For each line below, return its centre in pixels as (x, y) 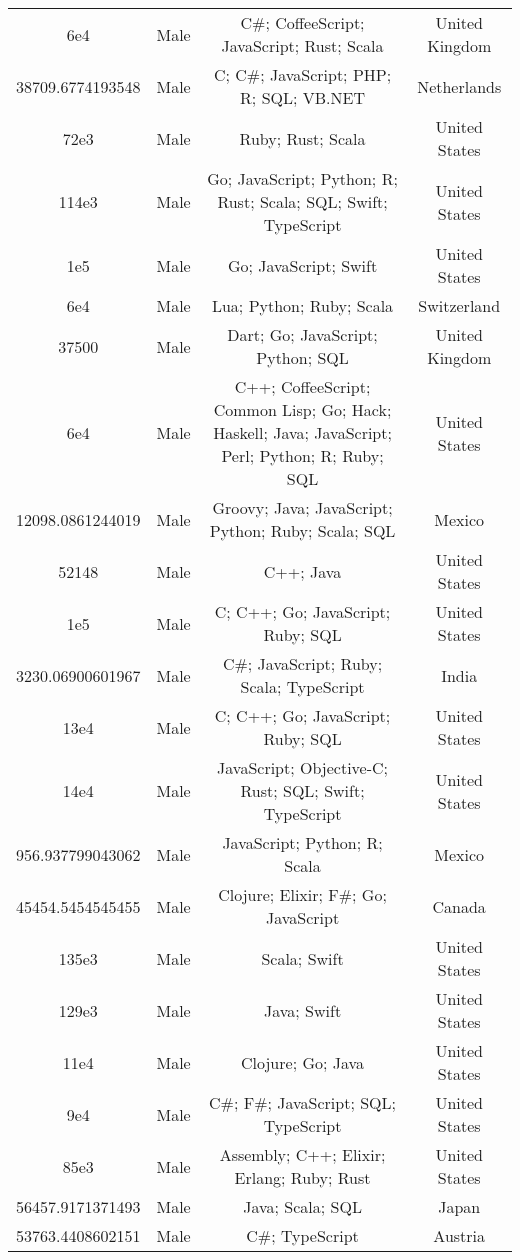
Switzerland (459, 305)
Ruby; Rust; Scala (302, 138)
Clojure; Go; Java (303, 1062)
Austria (459, 1235)
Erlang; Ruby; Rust (302, 1177)
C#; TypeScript (302, 1235)
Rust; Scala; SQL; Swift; (302, 201)
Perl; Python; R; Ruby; (302, 455)
